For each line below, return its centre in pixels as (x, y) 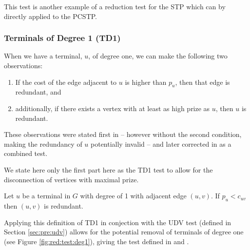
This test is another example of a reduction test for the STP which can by (115, 6)
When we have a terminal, (43, 56)
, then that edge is (202, 82)
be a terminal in (46, 196)
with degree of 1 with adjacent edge (133, 196)
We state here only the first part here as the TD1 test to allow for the (108, 169)
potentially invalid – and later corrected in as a (161, 144)
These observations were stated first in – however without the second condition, (123, 134)
